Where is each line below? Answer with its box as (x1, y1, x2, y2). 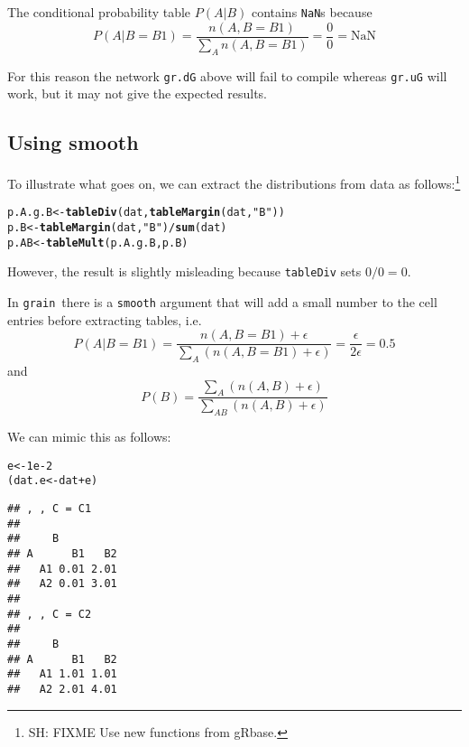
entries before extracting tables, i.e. (7, 310, 202, 329)
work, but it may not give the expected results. (7, 84, 267, 103)
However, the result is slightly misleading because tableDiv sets (7, 262, 362, 281)
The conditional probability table (7, 3, 191, 21)
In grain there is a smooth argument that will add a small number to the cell (7, 292, 437, 311)
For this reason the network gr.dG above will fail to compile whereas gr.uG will (7, 66, 447, 85)
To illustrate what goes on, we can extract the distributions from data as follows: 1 (7, 171, 461, 192)
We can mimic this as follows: (7, 427, 171, 446)
